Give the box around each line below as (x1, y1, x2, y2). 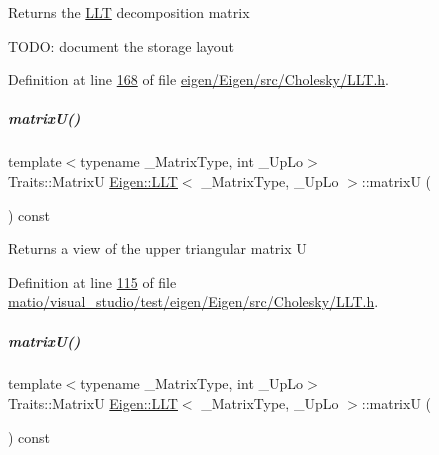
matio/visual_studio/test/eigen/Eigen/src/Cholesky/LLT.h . (8, 291, 379, 312)
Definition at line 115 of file (8, 271, 177, 292)
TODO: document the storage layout (8, 35, 234, 56)
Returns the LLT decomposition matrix (8, 2, 250, 22)
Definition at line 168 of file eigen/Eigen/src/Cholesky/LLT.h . (8, 69, 389, 90)
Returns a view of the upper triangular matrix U (8, 238, 307, 259)
